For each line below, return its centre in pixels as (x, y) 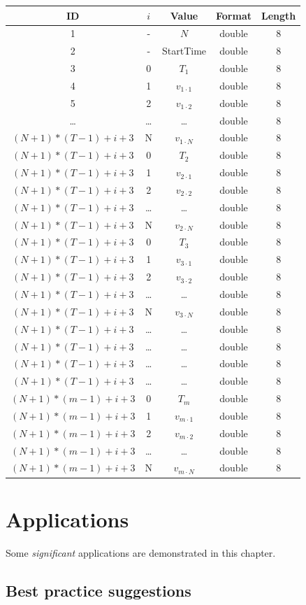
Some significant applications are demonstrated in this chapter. (141, 552)
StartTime (184, 51)
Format (234, 15)
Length (279, 15)
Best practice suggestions (99, 590)
